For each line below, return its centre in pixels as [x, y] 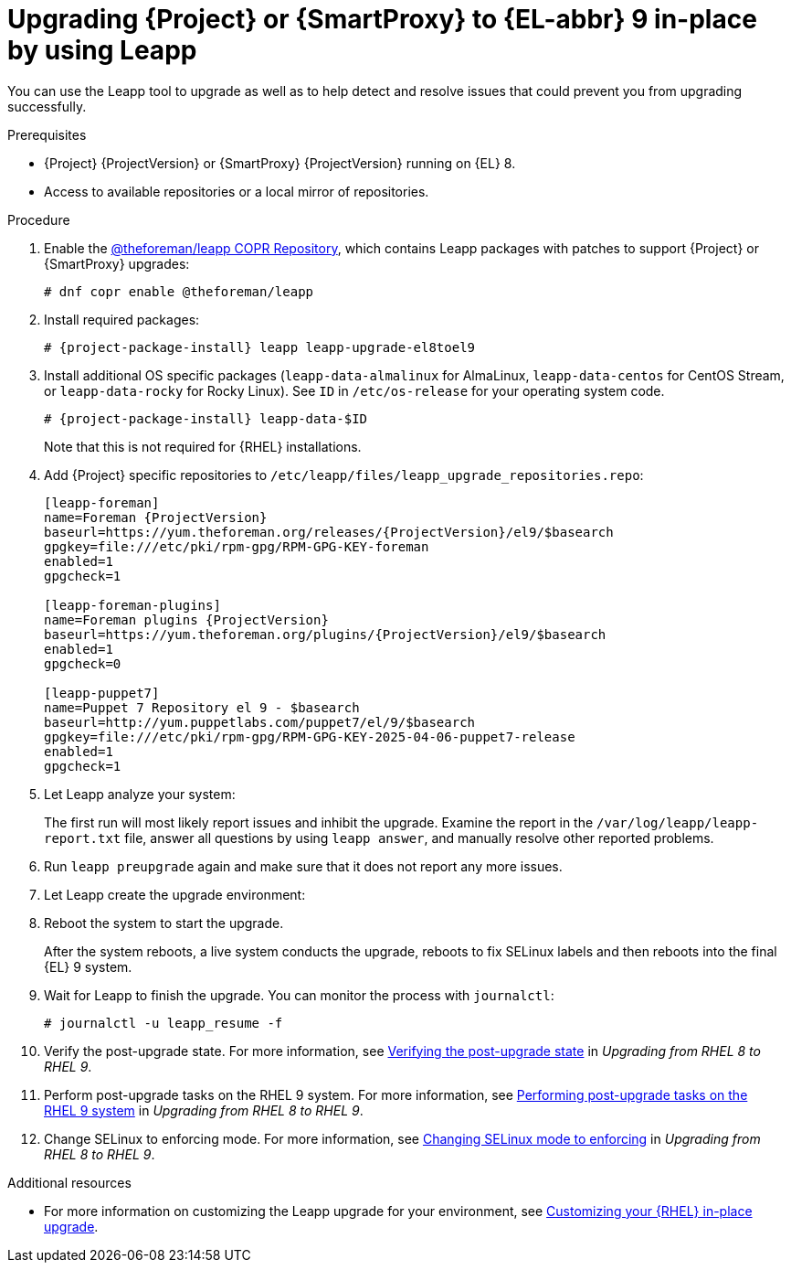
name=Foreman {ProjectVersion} [156, 517]
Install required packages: [122, 319]
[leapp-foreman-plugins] [132, 605]
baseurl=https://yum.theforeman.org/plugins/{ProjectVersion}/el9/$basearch [325, 634]
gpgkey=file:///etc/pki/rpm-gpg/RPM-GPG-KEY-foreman [237, 546]
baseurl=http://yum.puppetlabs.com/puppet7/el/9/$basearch [260, 722]
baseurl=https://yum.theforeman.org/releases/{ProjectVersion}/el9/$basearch [329, 532]
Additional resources [69, 1182]
